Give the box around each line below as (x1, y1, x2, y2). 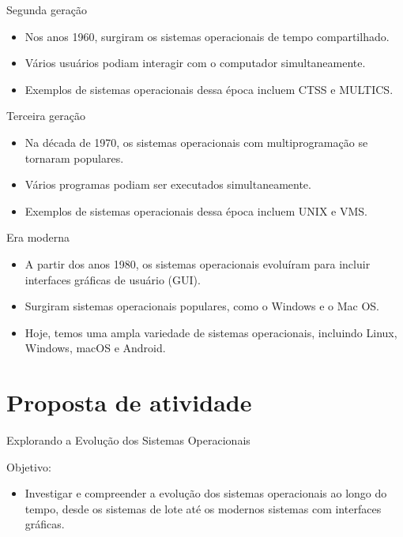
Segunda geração (6, 2, 87, 17)
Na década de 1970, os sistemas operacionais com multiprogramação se (24, 133, 368, 150)
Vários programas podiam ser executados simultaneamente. (24, 176, 311, 193)
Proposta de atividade (6, 386, 252, 419)
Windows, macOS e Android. (24, 340, 166, 356)
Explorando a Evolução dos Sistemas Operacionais (6, 432, 250, 449)
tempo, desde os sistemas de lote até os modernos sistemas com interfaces (24, 500, 382, 516)
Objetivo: (6, 458, 51, 475)
